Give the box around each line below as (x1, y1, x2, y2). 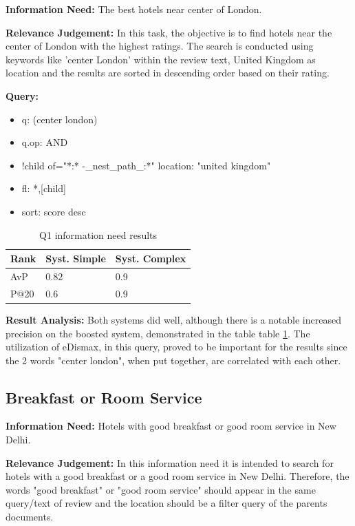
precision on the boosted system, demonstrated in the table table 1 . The (6, 326, 310, 340)
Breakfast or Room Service (6, 386, 202, 408)
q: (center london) (21, 112, 98, 126)
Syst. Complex (115, 251, 186, 266)
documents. (6, 509, 54, 524)
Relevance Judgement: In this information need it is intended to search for (6, 455, 334, 470)
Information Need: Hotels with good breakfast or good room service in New (6, 419, 336, 433)
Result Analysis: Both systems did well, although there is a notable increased (6, 312, 341, 326)
